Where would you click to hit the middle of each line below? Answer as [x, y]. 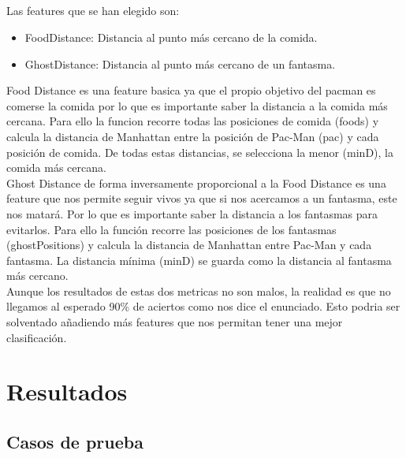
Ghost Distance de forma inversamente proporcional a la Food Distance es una [196, 182]
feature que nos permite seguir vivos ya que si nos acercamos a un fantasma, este [202, 198]
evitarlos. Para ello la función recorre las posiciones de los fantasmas [171, 229]
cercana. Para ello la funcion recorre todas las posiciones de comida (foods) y [193, 121]
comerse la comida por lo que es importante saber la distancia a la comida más [197, 105]
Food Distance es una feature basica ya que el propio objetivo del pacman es [191, 90]
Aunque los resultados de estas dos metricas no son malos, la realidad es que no [199, 290]
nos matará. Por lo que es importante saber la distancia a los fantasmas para [192, 213]
